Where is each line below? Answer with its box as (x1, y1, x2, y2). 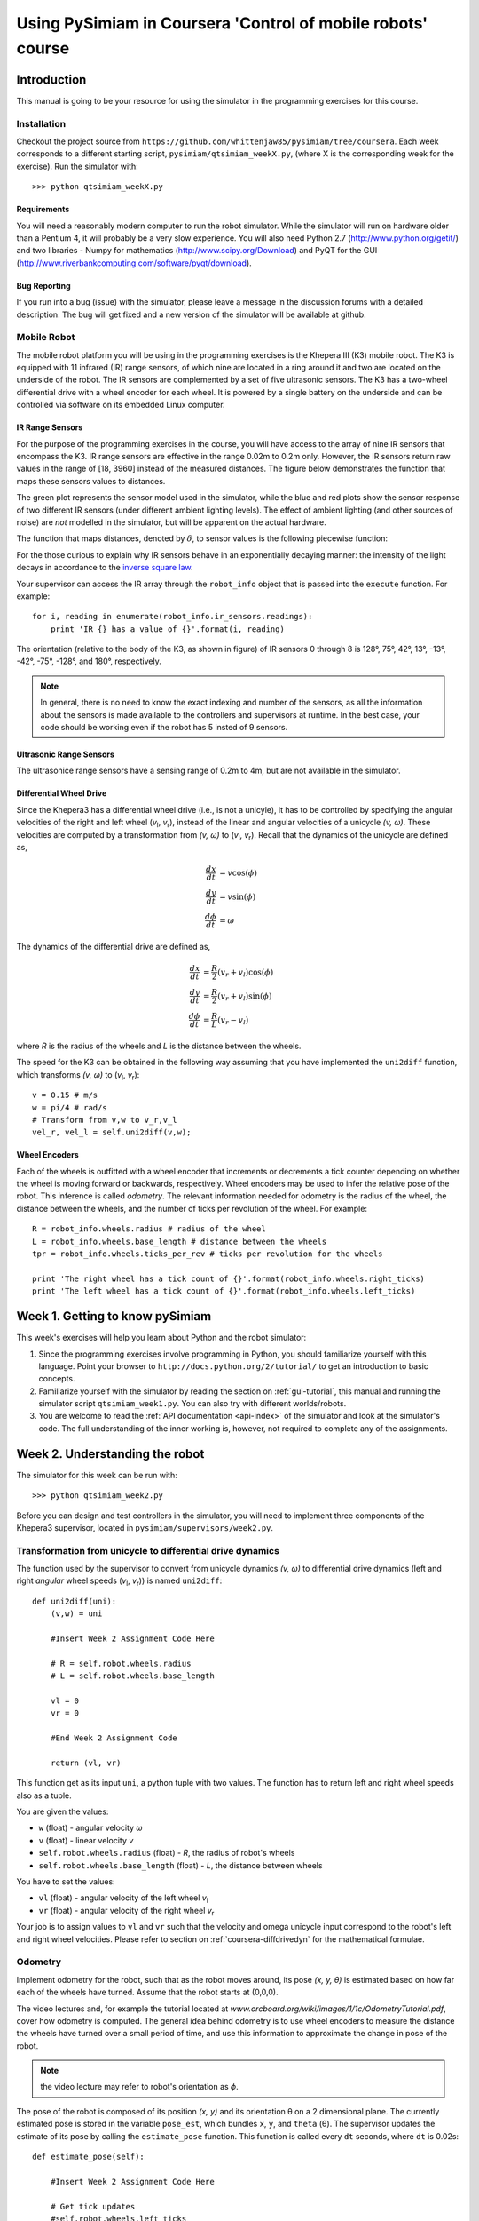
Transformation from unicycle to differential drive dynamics (16, 1544, 279, 1556)
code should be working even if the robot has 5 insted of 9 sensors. (40, 722, 288, 733)
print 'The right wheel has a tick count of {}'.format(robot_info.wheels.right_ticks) (32, 1273, 426, 1284)
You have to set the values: (16, 1876, 115, 1887)
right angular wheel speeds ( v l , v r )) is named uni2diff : (16, 1575, 223, 1588)
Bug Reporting (16, 280, 71, 291)
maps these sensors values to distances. (16, 475, 166, 486)
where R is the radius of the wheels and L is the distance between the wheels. (16, 1040, 302, 1051)
